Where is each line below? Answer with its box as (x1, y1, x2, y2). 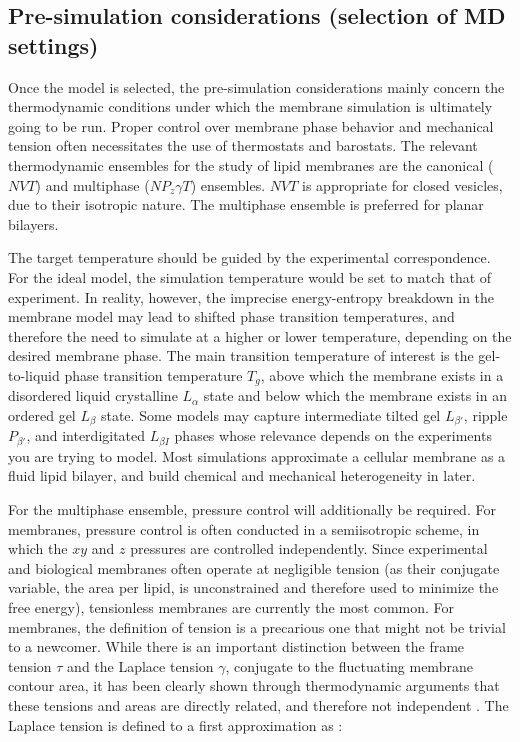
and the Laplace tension (67, 655, 214, 676)
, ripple (463, 404, 508, 425)
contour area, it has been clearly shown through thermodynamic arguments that (8, 675, 500, 696)
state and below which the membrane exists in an (203, 385, 507, 406)
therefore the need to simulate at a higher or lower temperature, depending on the (8, 325, 512, 346)
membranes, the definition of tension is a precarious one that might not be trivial (8, 616, 506, 637)
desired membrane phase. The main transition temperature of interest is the (8, 345, 474, 366)
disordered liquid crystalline (8, 385, 178, 406)
